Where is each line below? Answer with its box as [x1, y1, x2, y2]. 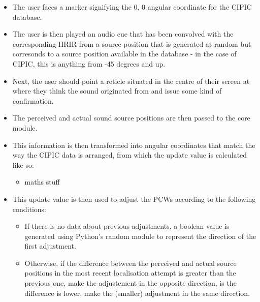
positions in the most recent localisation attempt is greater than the [24, 267, 236, 278]
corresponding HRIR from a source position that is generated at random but [12, 38, 251, 49]
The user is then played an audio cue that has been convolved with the [12, 28, 234, 39]
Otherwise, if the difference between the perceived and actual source [24, 257, 237, 268]
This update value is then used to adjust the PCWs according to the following [12, 193, 256, 204]
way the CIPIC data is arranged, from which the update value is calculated [12, 149, 247, 160]
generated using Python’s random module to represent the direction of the [24, 230, 256, 241]
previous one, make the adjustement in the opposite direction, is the [24, 278, 237, 288]
